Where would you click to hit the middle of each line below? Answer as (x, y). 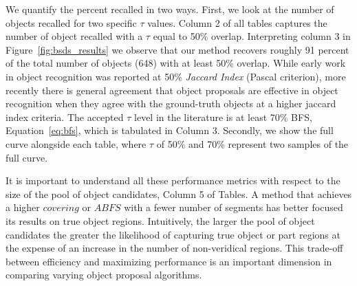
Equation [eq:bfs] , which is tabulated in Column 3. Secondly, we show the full (170, 130)
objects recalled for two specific (71, 22)
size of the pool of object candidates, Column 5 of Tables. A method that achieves (179, 194)
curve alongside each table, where (76, 143)
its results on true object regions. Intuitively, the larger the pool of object (160, 220)
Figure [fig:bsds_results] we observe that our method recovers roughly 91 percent (177, 49)
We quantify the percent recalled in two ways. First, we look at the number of (170, 9)
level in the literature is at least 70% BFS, (223, 117)
